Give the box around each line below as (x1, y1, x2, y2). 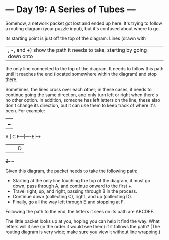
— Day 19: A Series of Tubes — (5, 4, 136, 15)
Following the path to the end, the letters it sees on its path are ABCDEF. (5, 208, 155, 214)
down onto (8, 53, 33, 60)
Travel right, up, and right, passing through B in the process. (12, 188, 137, 194)
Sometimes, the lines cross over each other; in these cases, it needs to (5, 86, 152, 92)
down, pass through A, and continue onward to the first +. (12, 183, 133, 189)
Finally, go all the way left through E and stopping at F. (12, 199, 125, 205)
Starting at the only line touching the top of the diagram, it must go (12, 177, 151, 183)
